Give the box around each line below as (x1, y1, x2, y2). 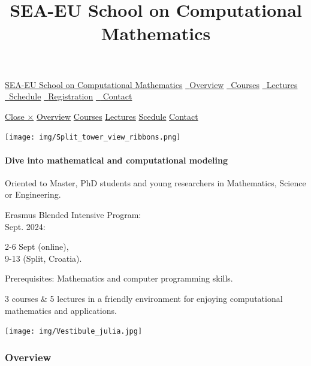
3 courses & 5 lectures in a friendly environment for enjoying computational (5, 292, 283, 304)
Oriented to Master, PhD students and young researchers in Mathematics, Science (5, 176, 306, 189)
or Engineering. (5, 188, 61, 201)
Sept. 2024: (5, 220, 46, 232)
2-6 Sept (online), (5, 240, 69, 253)
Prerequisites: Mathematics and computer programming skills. (5, 272, 233, 285)
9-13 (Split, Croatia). (5, 252, 82, 264)
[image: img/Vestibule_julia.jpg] (5, 327, 143, 336)
